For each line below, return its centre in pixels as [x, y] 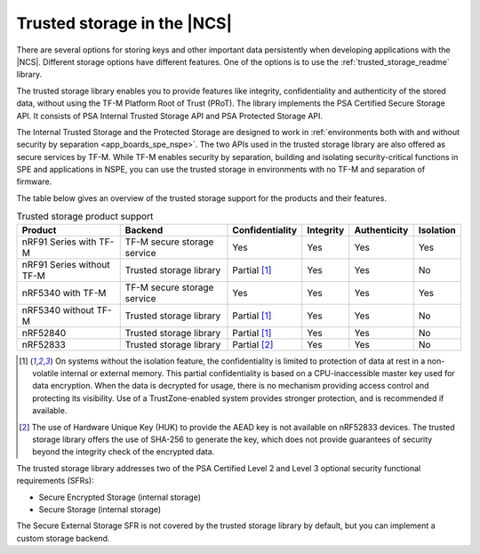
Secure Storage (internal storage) [100, 509]
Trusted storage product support [85, 216]
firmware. [34, 181]
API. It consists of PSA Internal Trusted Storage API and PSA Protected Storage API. [170, 116]
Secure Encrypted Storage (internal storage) [120, 497]
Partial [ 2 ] [253, 344]
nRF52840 [44, 333]
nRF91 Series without [66, 264]
